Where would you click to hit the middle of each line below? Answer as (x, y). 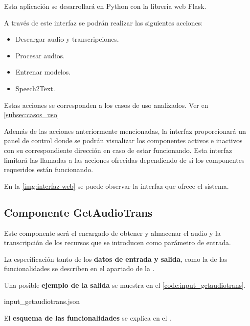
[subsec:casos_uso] (32, 114)
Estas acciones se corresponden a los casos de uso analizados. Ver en (106, 105)
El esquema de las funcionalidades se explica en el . (88, 318)
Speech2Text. (35, 88)
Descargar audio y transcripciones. (67, 39)
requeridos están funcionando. (49, 169)
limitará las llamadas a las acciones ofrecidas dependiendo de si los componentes (124, 160)
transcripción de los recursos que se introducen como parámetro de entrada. (117, 242)
